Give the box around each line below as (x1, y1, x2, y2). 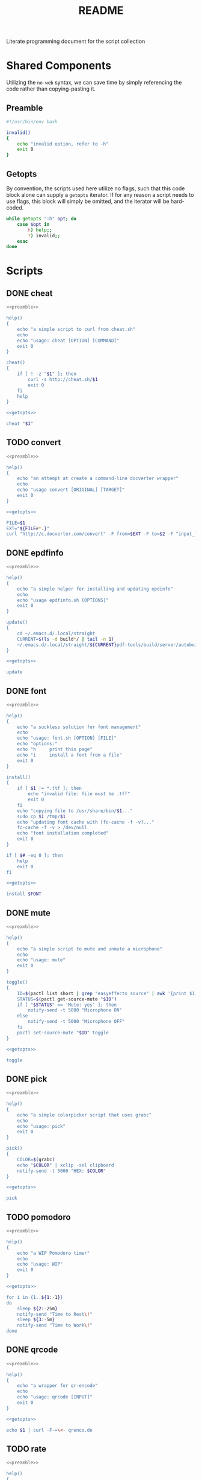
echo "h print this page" (17, 746, 93, 752)
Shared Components (6, 59, 112, 72)
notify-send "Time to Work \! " (17, 1322, 93, 1328)
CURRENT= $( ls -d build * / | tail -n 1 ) (17, 636, 114, 642)
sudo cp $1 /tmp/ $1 (17, 813, 66, 819)
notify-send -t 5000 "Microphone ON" (28, 1007, 122, 1013)
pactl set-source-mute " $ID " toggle (17, 1030, 109, 1036)
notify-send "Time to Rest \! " (17, 1311, 93, 1317)
